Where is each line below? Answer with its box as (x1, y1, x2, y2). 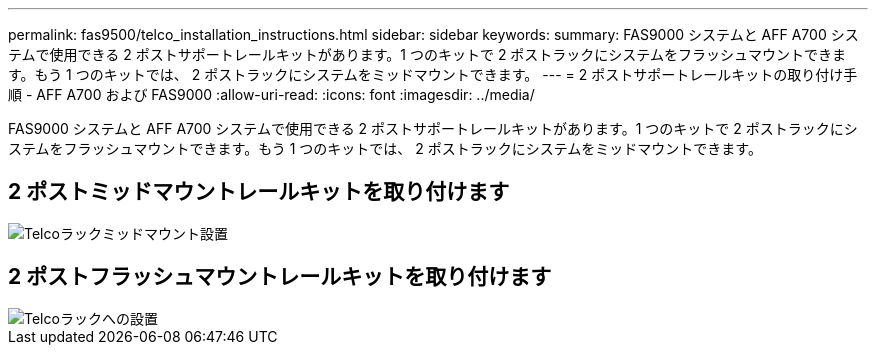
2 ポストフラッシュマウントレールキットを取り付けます (8, 264, 552, 290)
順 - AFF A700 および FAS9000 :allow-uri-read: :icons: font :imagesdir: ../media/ (8, 86, 535, 103)
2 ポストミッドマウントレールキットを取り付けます (8, 179, 510, 205)
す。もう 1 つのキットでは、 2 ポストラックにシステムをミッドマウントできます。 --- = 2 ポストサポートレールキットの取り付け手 (8, 66, 858, 83)
